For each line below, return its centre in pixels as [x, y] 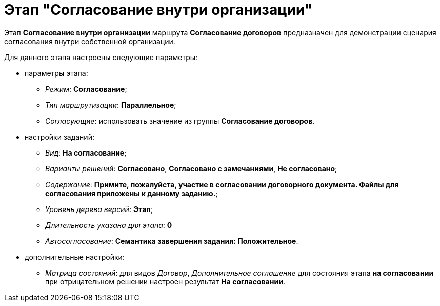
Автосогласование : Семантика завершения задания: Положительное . [172, 241]
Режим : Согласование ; [86, 89]
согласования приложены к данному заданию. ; [132, 193]
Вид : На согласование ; [86, 152]
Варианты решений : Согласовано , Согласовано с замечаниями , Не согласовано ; [191, 168]
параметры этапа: [56, 73]
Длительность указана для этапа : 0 [109, 225]
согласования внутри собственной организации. [90, 41]
